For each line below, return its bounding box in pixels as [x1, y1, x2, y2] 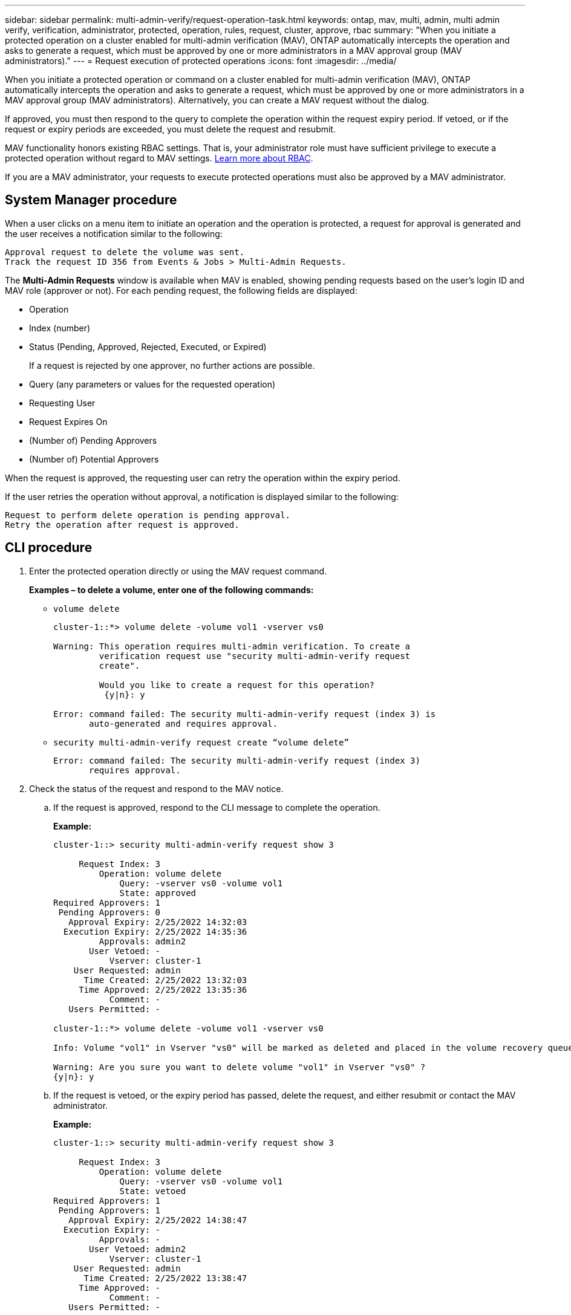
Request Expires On [29, 416, 108, 427]
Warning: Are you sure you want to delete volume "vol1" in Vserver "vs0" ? [53, 1062, 426, 1072]
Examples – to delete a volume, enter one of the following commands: [29, 584, 314, 595]
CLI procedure [5, 540, 93, 556]
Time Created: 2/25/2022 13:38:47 [83, 1273, 247, 1283]
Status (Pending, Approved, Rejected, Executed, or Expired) [29, 341, 267, 352]
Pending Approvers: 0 [58, 907, 161, 917]
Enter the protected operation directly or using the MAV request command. [29, 565, 327, 576]
